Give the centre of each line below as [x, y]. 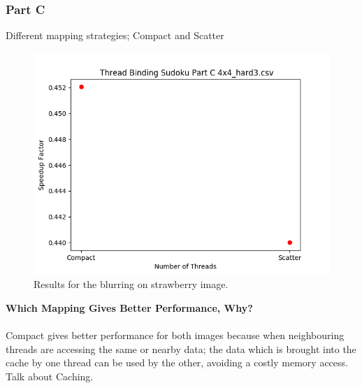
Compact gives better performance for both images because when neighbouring [175, 335]
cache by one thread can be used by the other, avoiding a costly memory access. [177, 362]
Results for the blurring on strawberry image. [131, 284]
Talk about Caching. [50, 376]
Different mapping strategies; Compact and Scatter [115, 35]
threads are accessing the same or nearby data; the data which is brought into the [181, 349]
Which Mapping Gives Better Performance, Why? [129, 308]
